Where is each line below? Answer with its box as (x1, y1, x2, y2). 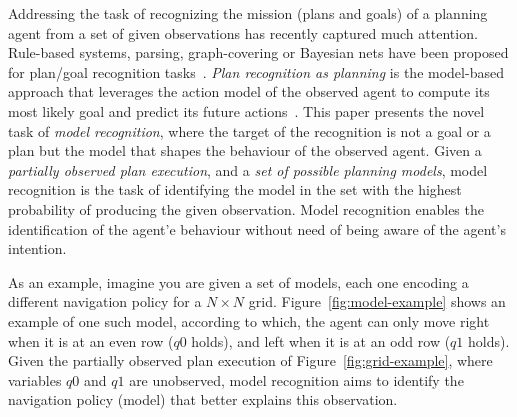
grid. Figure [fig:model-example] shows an (248, 291, 506, 312)
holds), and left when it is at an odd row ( (191, 330, 451, 351)
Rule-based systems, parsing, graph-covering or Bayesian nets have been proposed (8, 42, 509, 63)
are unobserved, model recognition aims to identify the (129, 369, 464, 390)
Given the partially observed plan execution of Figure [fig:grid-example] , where (8, 350, 493, 371)
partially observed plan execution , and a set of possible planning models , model (8, 159, 488, 180)
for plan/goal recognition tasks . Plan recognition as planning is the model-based (8, 61, 504, 82)
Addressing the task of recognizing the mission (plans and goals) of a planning (8, 3, 488, 23)
